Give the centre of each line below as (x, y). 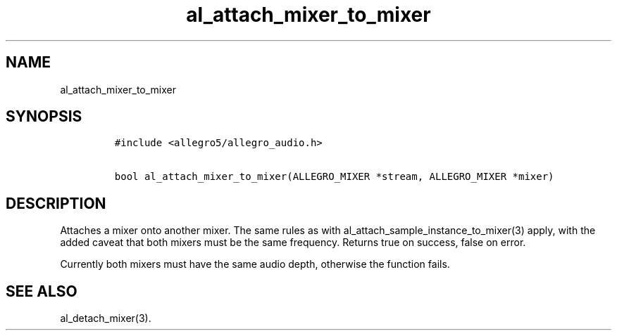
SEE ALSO (42, 291)
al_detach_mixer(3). (106, 318)
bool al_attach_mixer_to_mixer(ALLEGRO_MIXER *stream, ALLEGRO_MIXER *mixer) (334, 177)
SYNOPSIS (44, 117)
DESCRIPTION (56, 203)
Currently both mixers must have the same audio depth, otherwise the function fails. (255, 264)
